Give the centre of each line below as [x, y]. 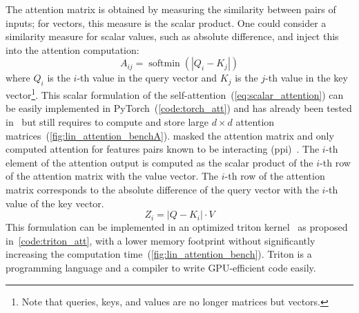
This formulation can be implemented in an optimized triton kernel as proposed [177, 227]
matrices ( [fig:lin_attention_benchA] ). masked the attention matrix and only [170, 135]
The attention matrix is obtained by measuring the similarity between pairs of [171, 9]
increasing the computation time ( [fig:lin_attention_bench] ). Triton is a [159, 254]
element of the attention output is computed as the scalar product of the [159, 162]
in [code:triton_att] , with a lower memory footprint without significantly [161, 240]
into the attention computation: [72, 49]
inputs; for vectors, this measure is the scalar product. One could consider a [166, 22]
